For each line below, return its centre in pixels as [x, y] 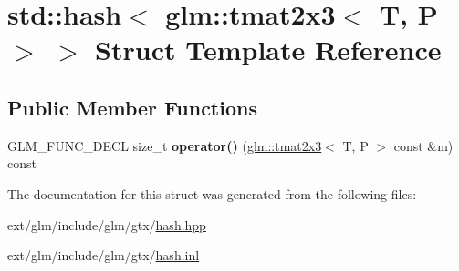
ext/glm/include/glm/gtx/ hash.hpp [107, 224]
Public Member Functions [132, 107]
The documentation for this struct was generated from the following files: [212, 193]
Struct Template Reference [268, 50]
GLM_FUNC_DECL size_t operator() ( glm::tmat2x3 [165, 145]
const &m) [423, 145]
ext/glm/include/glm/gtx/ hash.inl [104, 255]
